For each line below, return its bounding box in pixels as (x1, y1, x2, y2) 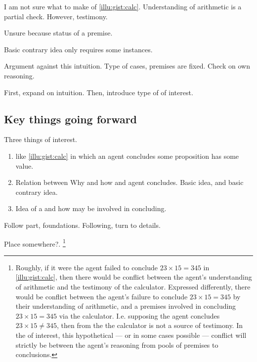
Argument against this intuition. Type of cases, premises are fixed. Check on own (4, 61, 250, 71)
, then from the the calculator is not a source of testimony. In (57, 320, 243, 330)
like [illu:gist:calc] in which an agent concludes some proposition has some (15, 150, 239, 161)
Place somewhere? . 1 (4, 237, 66, 249)
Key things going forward (4, 111, 137, 126)
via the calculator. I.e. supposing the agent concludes (59, 310, 220, 321)
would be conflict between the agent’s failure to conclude (15, 291, 188, 301)
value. (15, 160, 34, 171)
